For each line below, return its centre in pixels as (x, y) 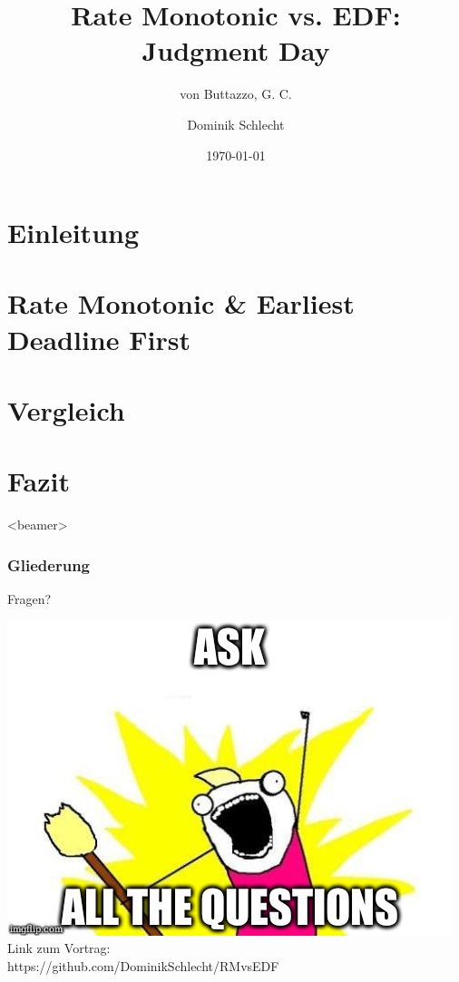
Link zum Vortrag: (59, 948)
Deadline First (99, 339)
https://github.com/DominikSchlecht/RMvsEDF (143, 965)
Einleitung (73, 233)
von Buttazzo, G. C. (236, 94)
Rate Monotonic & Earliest (181, 303)
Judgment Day (236, 50)
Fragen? (29, 599)
